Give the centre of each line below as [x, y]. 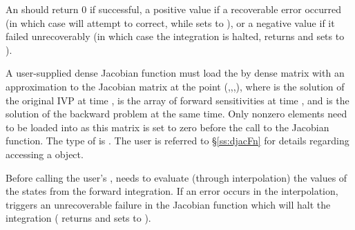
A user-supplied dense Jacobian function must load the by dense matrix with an [175, 73]
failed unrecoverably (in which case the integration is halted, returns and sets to [175, 36]
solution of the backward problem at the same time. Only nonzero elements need [176, 114]
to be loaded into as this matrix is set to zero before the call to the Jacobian [167, 127]
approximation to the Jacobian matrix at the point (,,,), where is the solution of [175, 86]
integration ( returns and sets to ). [78, 218]
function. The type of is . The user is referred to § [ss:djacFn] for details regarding [177, 141]
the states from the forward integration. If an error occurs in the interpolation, [172, 191]
